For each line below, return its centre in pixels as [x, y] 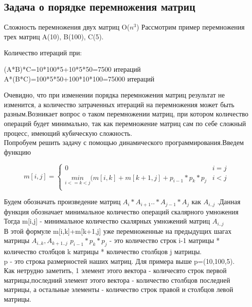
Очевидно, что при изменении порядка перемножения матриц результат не [114, 95]
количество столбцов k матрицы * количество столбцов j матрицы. [103, 251]
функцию [18, 152]
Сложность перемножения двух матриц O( [67, 27]
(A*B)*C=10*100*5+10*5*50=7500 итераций [72, 69]
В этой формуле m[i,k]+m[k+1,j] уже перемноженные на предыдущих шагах [118, 231]
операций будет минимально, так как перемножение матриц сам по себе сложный [125, 123]
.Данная [229, 202]
